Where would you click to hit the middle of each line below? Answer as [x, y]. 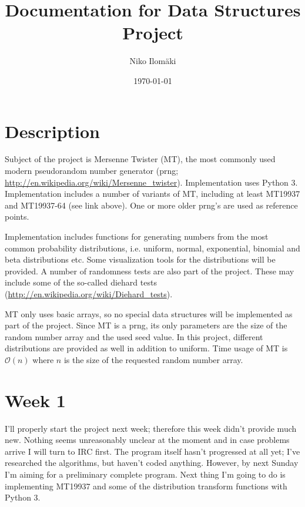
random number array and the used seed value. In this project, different [134, 336]
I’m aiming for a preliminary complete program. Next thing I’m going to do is [145, 474]
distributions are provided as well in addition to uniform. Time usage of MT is [146, 348]
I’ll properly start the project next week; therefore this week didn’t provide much [151, 428]
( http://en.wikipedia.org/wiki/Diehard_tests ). [89, 293]
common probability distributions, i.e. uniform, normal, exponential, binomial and [152, 248]
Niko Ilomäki [153, 61]
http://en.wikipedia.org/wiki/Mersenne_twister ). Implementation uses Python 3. [151, 182]
